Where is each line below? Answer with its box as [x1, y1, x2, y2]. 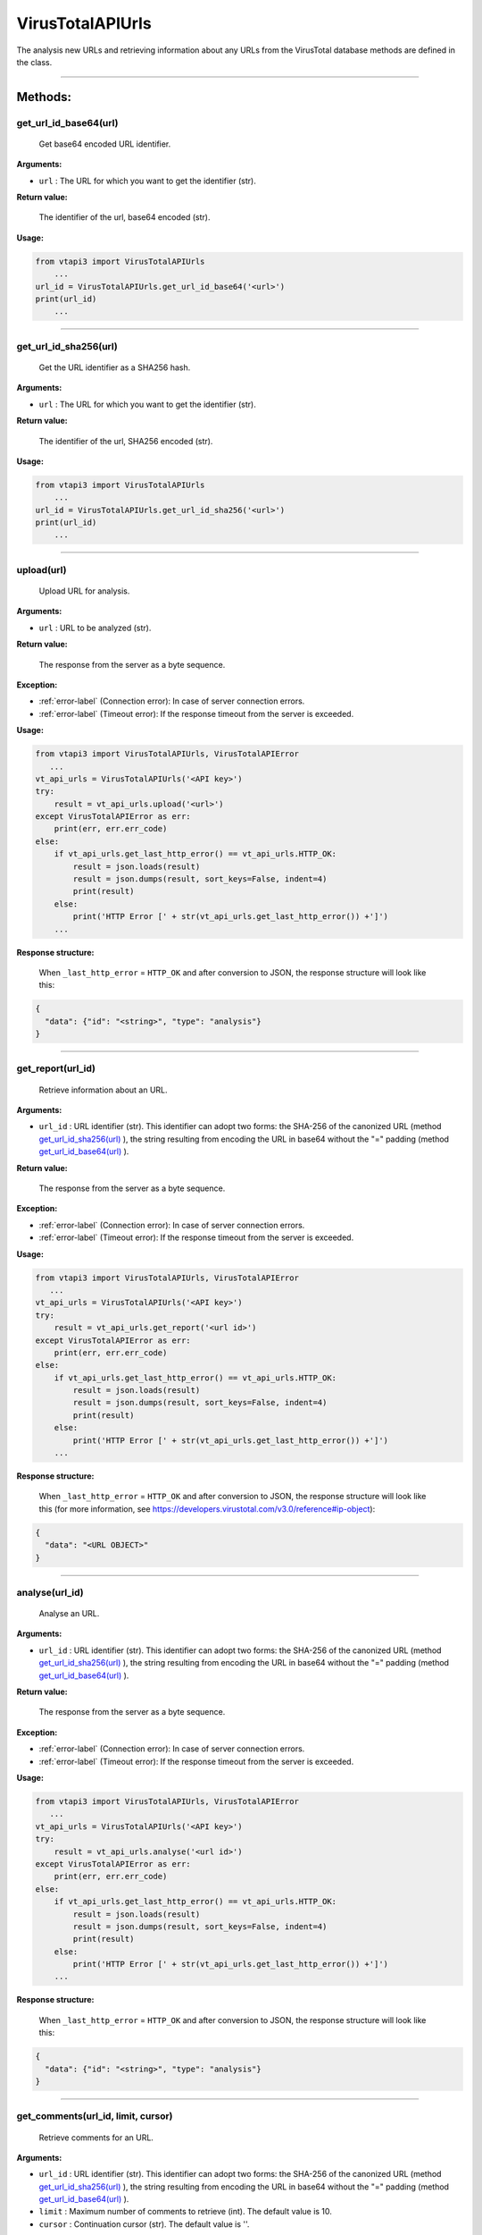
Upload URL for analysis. [38, 586, 130, 596]
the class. [16, 56, 53, 67]
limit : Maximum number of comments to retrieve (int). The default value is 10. [38, 2206, 332, 2217]
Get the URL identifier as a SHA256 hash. [38, 362, 191, 373]
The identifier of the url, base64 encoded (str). [38, 212, 211, 223]
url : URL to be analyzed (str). [38, 622, 152, 633]
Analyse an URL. [38, 1608, 100, 1619]
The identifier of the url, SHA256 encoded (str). [38, 435, 213, 446]
